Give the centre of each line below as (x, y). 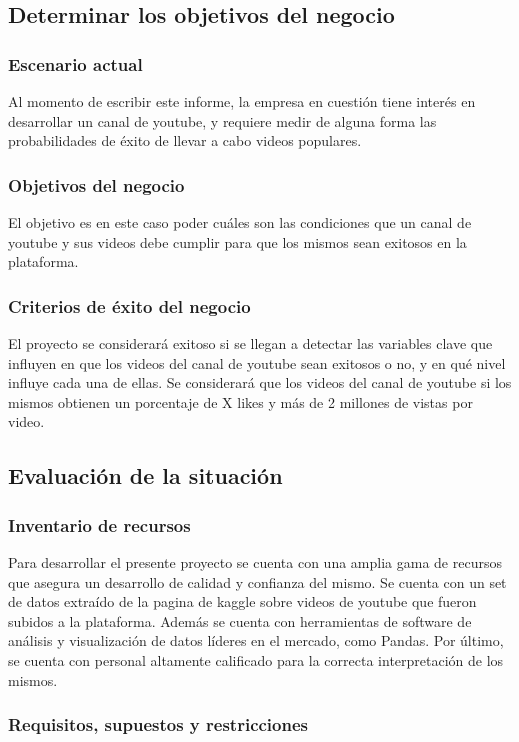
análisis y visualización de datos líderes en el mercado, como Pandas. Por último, (256, 640)
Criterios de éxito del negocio (129, 305)
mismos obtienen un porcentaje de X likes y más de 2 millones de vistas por (240, 401)
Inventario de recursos (99, 524)
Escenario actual (75, 63)
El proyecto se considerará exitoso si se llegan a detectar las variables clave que (250, 343)
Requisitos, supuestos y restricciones (158, 724)
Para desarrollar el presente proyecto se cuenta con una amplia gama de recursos (255, 561)
